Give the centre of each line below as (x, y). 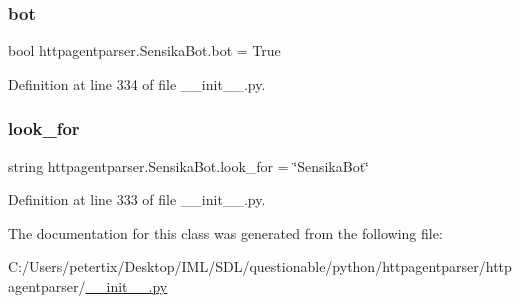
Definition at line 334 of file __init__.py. (137, 83)
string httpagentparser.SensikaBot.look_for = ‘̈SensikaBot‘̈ (189, 165)
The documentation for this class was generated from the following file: (225, 232)
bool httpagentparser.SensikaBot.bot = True (144, 50)
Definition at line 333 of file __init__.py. (137, 199)
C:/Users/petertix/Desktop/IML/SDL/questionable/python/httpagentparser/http (260, 266)
